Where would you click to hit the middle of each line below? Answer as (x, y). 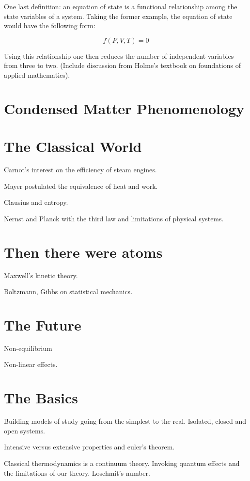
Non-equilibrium (28, 348)
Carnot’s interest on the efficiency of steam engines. (80, 170)
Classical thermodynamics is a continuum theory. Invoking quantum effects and (122, 463)
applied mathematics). (37, 75)
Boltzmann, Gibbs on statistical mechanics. (68, 291)
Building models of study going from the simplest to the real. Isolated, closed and (125, 421)
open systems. (24, 430)
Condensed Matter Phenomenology (124, 108)
